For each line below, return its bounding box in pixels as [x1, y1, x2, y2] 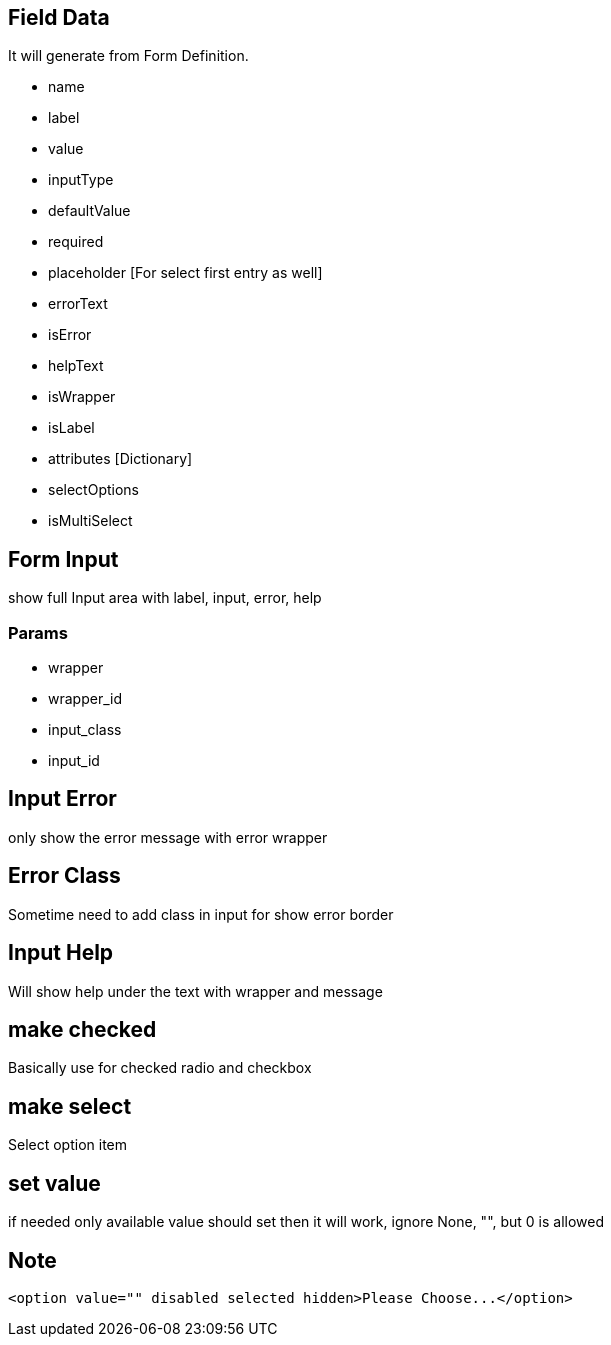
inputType [48, 171, 114, 189]
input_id [48, 752, 100, 770]
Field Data [8, 5, 110, 30]
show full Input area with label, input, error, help [8, 589, 322, 607]
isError [48, 326, 92, 344]
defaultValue [48, 202, 131, 220]
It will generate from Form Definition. [8, 47, 249, 65]
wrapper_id [48, 690, 122, 708]
